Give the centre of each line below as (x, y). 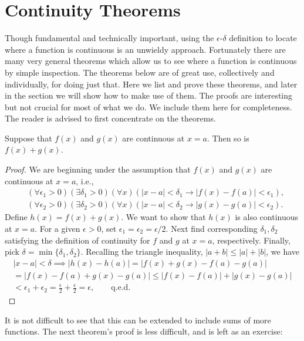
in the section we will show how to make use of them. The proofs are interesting (149, 95)
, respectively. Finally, (251, 240)
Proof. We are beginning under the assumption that (98, 169)
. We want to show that (163, 217)
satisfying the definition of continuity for (77, 240)
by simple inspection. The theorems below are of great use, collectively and (140, 72)
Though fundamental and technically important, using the (109, 38)
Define (16, 217)
